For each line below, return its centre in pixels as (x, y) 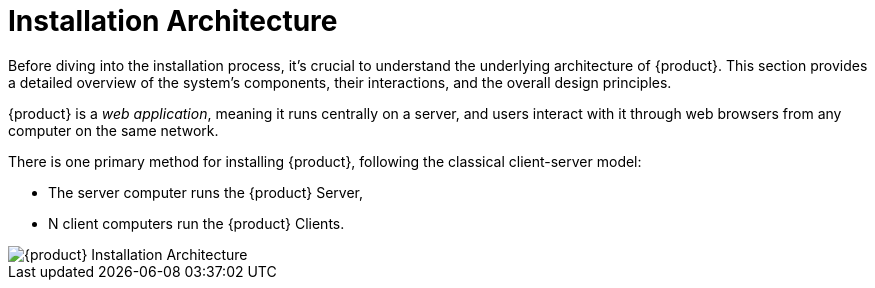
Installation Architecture (173, 21)
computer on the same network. (113, 130)
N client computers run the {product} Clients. (196, 223)
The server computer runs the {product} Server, (205, 192)
